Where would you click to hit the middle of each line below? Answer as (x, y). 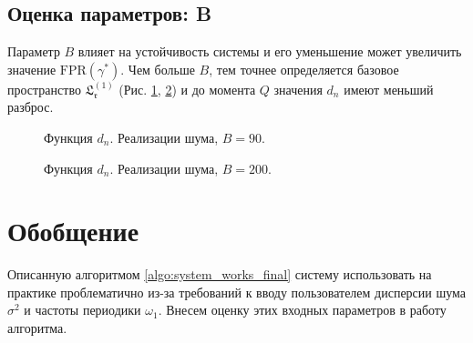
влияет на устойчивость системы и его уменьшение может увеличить (270, 51)
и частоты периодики (82, 310)
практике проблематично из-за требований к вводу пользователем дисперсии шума (237, 292)
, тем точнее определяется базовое (304, 69)
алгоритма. (37, 328)
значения (298, 89)
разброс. (31, 107)
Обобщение (73, 231)
